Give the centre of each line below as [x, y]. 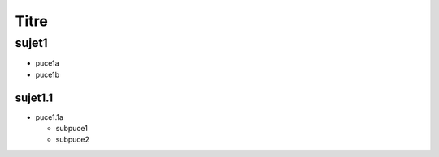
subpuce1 [72, 129]
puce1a [48, 63]
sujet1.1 [34, 98]
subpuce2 [72, 140]
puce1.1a [50, 117]
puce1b [48, 74]
